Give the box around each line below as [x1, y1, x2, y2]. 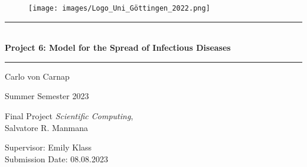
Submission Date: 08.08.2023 [5, 152, 108, 165]
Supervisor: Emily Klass [5, 141, 92, 153]
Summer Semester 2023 [5, 90, 89, 102]
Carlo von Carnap [5, 70, 70, 82]
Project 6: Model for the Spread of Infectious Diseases [5, 41, 231, 54]
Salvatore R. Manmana [5, 121, 89, 133]
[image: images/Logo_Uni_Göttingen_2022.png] [28, 4, 210, 12]
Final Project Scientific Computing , [5, 110, 133, 122]
